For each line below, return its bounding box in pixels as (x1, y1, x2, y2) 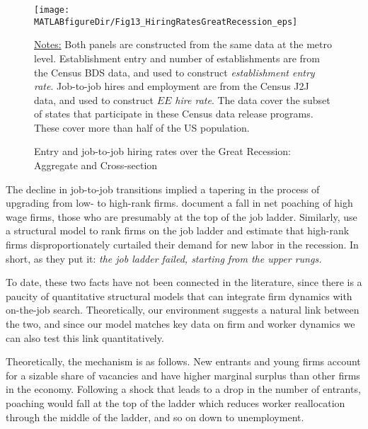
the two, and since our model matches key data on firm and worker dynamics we (6, 316, 355, 331)
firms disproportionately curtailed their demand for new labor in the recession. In (6, 237, 359, 252)
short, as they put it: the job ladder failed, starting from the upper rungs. (6, 251, 322, 265)
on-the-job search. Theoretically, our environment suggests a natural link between (6, 302, 360, 317)
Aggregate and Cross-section (34, 158, 158, 173)
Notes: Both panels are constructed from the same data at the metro (34, 37, 333, 52)
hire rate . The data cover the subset (175, 92, 330, 107)
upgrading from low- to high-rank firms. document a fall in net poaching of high (6, 195, 353, 210)
